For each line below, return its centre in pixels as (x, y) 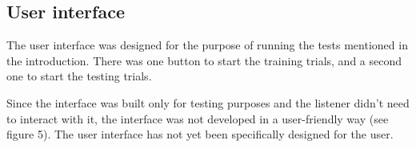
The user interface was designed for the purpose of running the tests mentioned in (207, 45)
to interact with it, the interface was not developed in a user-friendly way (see (198, 118)
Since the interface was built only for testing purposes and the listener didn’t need (208, 102)
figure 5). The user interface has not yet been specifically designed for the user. (200, 134)
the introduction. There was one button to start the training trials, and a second (204, 60)
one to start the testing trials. (79, 76)
